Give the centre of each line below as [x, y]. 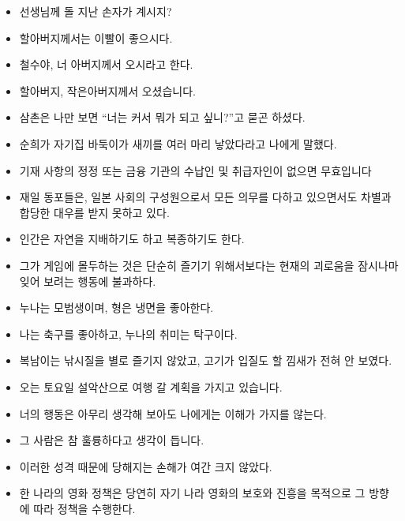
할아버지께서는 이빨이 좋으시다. [96, 37]
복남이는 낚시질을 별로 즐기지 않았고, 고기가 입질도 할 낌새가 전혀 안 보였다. [206, 360]
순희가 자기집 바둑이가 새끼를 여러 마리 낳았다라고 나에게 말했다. [178, 143]
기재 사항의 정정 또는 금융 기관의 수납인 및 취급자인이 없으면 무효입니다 [195, 170]
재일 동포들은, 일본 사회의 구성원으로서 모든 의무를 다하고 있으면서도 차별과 [205, 197]
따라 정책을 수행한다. [84, 508]
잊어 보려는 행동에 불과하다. [88, 281]
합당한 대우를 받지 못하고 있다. [94, 212]
